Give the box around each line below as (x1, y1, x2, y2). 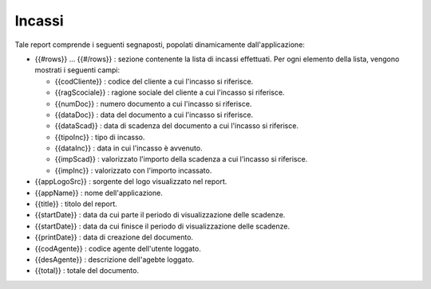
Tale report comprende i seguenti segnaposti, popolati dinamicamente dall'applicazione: (14, 40, 305, 49)
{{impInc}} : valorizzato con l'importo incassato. (54, 166, 212, 175)
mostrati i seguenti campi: (34, 65, 121, 75)
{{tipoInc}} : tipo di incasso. (54, 132, 145, 142)
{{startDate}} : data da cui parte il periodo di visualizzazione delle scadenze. (34, 210, 286, 220)
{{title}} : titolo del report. (34, 199, 117, 209)
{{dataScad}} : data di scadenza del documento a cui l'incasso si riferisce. (54, 121, 299, 131)
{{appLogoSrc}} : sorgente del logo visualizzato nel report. (34, 177, 227, 186)
